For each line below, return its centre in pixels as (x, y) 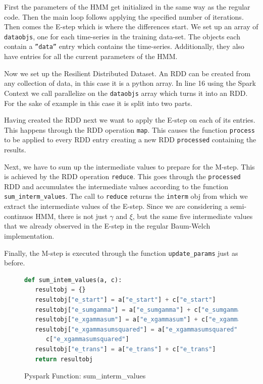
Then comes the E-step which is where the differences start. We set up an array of (131, 26)
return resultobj (64, 359)
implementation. (29, 235)
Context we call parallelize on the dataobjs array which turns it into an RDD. (126, 93)
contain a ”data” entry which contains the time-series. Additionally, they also (124, 46)
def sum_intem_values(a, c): (73, 280)
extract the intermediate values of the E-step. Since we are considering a (116, 206)
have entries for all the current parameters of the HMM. (91, 56)
